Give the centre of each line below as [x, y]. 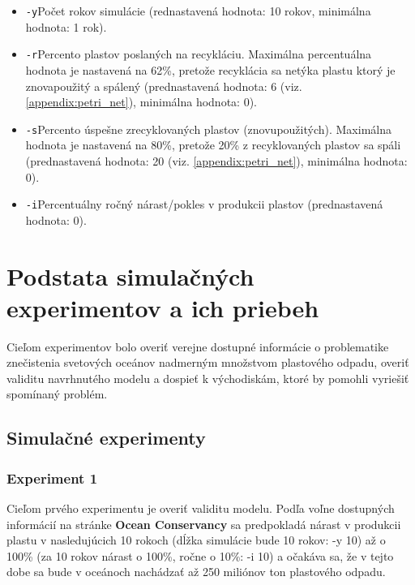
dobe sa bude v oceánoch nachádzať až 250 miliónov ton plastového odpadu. [196, 572]
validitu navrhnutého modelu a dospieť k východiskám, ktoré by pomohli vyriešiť [208, 378]
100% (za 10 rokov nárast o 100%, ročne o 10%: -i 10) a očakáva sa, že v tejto [200, 555]
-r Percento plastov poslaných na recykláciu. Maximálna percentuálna [199, 54]
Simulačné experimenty [106, 438]
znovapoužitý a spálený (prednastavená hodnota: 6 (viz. [164, 86]
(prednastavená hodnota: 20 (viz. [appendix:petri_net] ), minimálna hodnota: [216, 160]
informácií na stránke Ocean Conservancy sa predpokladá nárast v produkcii [204, 524]
